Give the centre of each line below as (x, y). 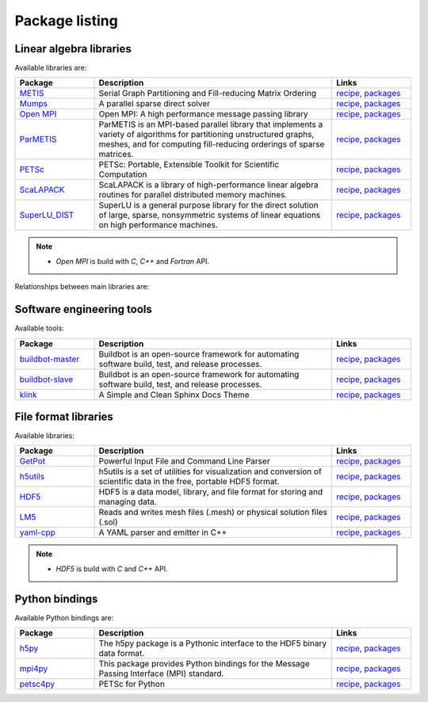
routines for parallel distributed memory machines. (193, 195)
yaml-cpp (37, 532)
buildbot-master (50, 359)
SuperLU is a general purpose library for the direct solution (208, 205)
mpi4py (34, 669)
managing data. (128, 502)
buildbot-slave (46, 379)
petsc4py (37, 684)
